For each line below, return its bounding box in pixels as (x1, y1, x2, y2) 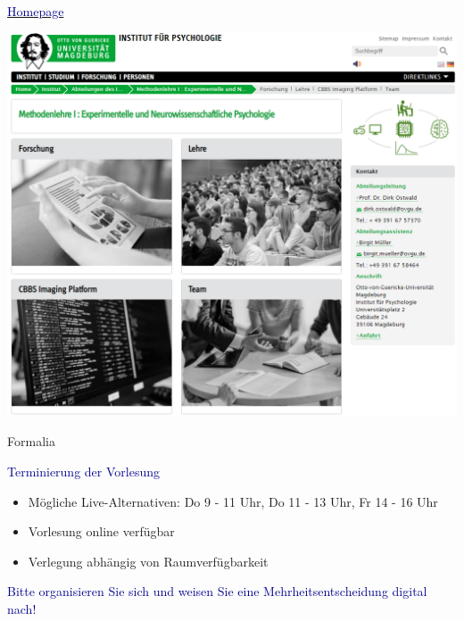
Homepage (7, 2, 64, 20)
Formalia (7, 432, 55, 451)
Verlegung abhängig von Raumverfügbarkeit (28, 551, 269, 570)
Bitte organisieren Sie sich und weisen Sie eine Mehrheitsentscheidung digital (7, 582, 427, 600)
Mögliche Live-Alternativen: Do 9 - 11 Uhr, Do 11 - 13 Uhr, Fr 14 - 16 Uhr (28, 492, 438, 510)
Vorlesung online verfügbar (28, 522, 175, 541)
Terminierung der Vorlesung (7, 461, 160, 480)
